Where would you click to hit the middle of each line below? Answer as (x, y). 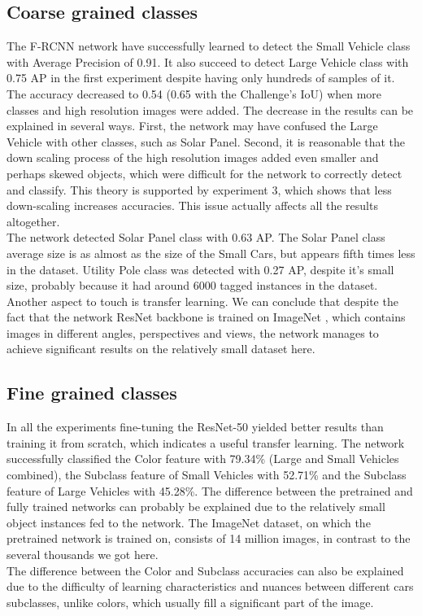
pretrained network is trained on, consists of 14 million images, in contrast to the (209, 538)
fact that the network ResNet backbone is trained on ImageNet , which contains (206, 317)
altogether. (33, 221)
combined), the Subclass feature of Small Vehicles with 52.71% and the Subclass (207, 475)
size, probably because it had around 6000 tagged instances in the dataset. (192, 285)
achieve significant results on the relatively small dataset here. (161, 349)
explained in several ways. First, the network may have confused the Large (192, 126)
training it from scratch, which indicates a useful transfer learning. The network (206, 442)
